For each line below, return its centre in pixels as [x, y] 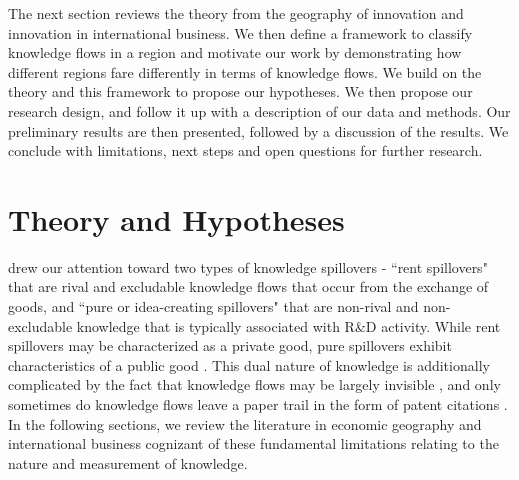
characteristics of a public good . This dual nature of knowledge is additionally [249, 364]
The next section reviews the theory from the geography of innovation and [236, 13]
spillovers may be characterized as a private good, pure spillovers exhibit [230, 345]
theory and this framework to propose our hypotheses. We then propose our [240, 91]
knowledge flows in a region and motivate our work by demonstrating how [235, 52]
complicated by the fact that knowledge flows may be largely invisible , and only [254, 384]
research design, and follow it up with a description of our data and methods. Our [259, 110]
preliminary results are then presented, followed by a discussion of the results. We [258, 130]
